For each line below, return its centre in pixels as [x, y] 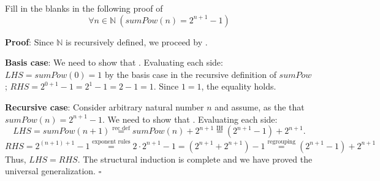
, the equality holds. [239, 86]
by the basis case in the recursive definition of [190, 74]
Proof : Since [29, 41]
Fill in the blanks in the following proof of [84, 8]
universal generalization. [50, 171]
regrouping [282, 141]
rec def [121, 128]
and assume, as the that [260, 106]
